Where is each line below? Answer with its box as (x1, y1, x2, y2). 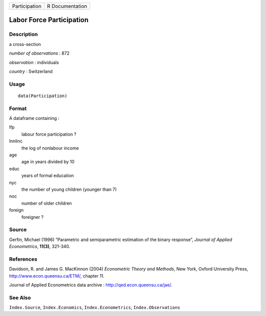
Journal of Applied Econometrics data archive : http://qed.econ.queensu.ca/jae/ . (9, 281, 172, 288)
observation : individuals (9, 59, 59, 65)
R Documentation (47, 3, 87, 9)
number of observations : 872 (9, 50, 70, 56)
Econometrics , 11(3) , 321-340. (9, 244, 70, 249)
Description (9, 31, 38, 38)
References (9, 255, 37, 262)
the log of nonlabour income (21, 145, 79, 151)
